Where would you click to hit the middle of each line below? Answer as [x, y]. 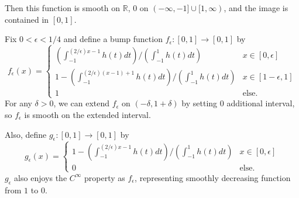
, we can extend [82, 103]
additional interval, [261, 103]
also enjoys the [41, 177]
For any [18, 103]
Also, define [26, 134]
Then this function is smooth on [63, 8]
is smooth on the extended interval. [87, 114]
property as [105, 177]
